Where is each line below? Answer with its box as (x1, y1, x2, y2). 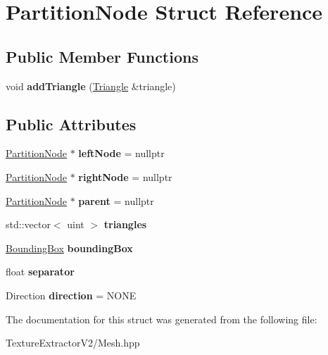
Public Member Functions (6, 45, 198, 67)
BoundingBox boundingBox (6, 240, 133, 255)
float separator (6, 264, 75, 279)
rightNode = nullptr (78, 169, 172, 184)
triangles (103, 217, 147, 232)
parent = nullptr (78, 193, 154, 208)
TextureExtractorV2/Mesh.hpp (6, 335, 140, 350)
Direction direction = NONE (6, 287, 137, 302)
